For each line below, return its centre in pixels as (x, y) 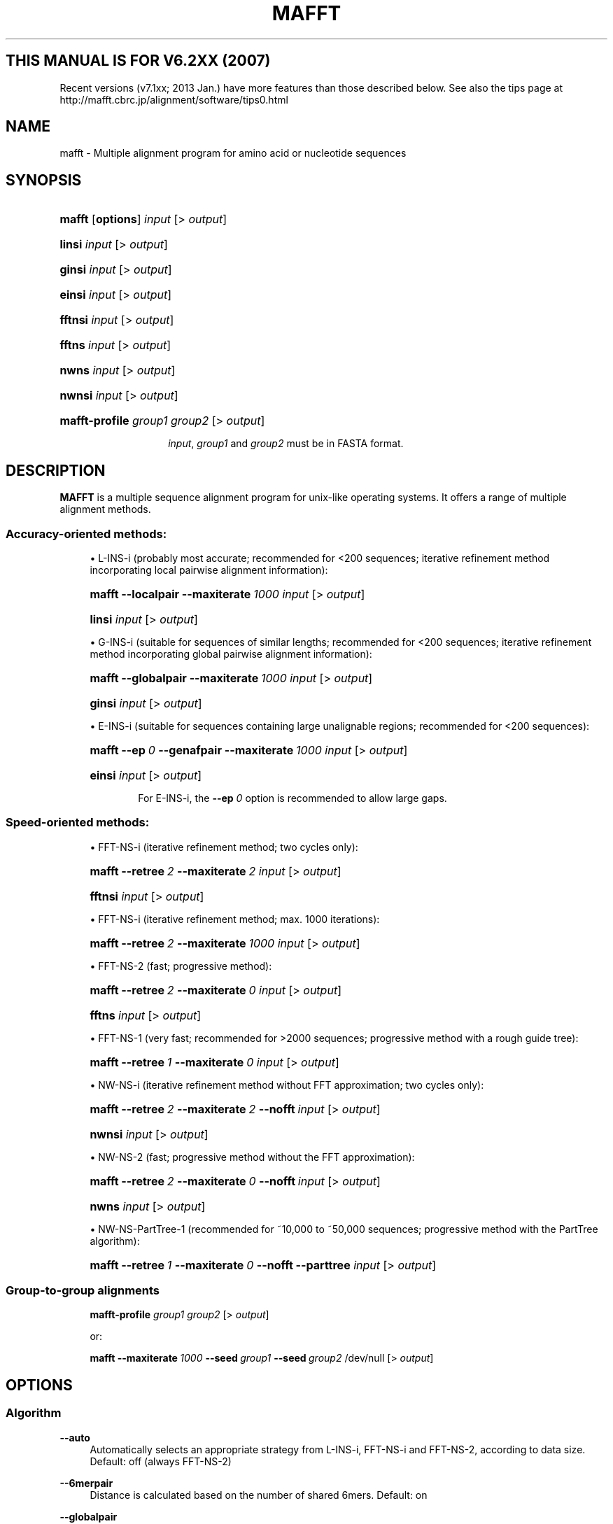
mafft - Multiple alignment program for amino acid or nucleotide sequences (233, 153)
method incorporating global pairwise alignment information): (231, 654)
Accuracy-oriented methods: (86, 534)
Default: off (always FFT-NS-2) (161, 1461)
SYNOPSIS (44, 180)
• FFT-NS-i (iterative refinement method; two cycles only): (224, 847)
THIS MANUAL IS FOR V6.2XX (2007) (138, 61)
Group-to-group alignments (83, 1290)
